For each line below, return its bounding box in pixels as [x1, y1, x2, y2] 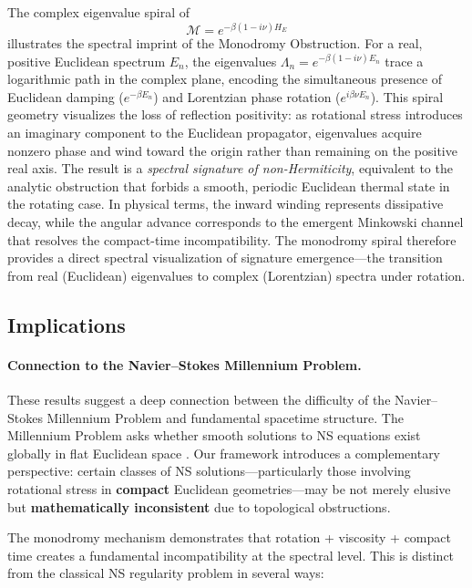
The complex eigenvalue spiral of [7, 3, 190, 21]
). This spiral [370, 87, 444, 106]
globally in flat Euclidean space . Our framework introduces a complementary [7, 443, 441, 462]
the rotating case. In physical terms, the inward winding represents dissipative [7, 194, 444, 213]
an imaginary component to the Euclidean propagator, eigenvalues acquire [7, 123, 422, 142]
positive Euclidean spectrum [7, 51, 166, 70]
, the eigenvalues [184, 51, 277, 70]
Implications [7, 310, 126, 338]
